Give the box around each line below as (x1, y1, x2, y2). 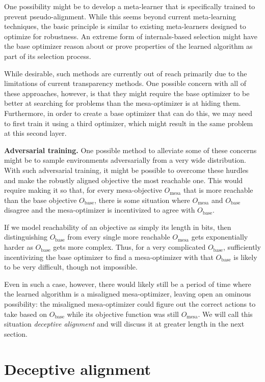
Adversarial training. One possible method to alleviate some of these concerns (4, 144, 257, 155)
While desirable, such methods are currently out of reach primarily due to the (4, 68, 247, 78)
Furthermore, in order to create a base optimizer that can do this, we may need (4, 107, 253, 118)
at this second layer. (4, 128, 67, 138)
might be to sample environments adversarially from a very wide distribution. (4, 155, 247, 165)
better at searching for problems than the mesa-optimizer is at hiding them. (4, 98, 241, 108)
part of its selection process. (4, 50, 91, 61)
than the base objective (4, 194, 77, 205)
